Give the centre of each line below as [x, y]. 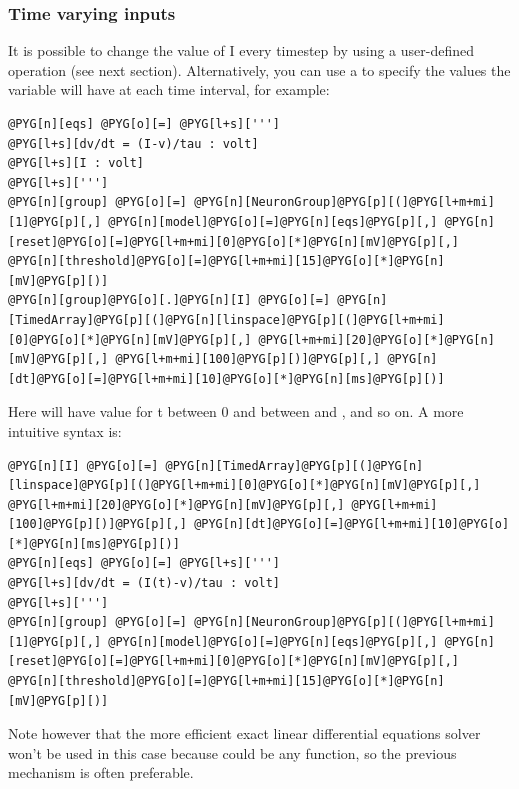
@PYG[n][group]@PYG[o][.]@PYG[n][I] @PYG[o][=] [169, 300]
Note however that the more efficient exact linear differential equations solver [244, 733]
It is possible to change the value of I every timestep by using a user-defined [241, 50]
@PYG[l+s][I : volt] [76, 163]
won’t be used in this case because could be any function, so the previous [232, 752]
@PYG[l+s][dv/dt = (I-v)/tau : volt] [133, 143]
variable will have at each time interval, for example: [169, 89]
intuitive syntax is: [65, 430]
